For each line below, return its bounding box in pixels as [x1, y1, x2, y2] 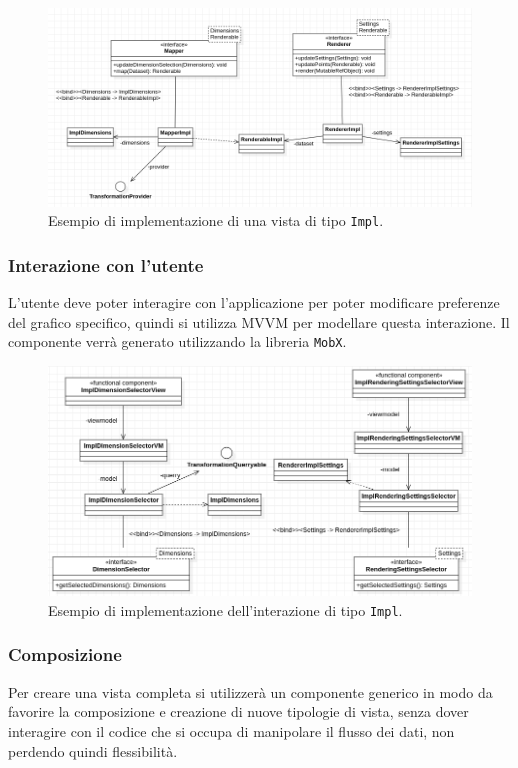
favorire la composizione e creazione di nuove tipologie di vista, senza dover [8, 701, 469, 722]
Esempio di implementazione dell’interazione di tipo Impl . [48, 599, 403, 620]
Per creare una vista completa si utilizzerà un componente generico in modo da [8, 681, 493, 702]
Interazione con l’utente [8, 252, 204, 277]
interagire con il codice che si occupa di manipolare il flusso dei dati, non [8, 720, 455, 741]
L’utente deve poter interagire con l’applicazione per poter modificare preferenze [8, 292, 500, 312]
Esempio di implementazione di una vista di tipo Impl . [48, 210, 384, 231]
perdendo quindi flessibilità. [8, 740, 178, 761]
